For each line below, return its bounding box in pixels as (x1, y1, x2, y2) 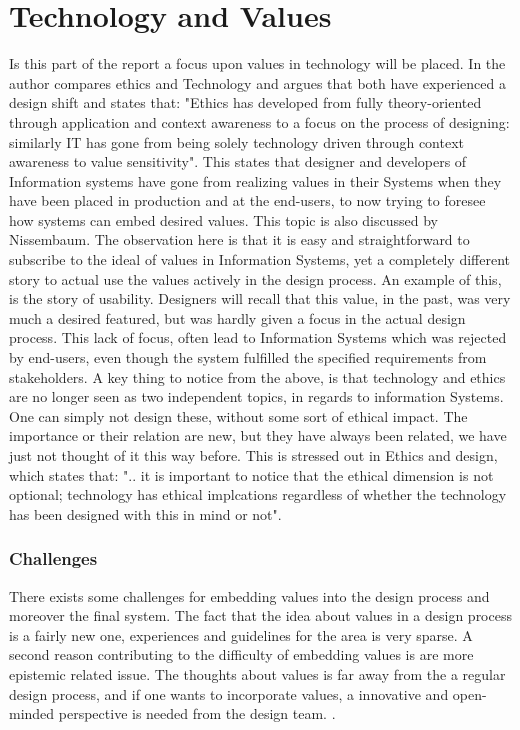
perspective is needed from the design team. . (58, 703, 336, 724)
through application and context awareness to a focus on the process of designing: (9, 111, 510, 132)
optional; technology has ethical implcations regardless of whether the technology (9, 484, 507, 505)
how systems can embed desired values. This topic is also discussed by (9, 209, 438, 230)
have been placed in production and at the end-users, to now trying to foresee (9, 190, 486, 211)
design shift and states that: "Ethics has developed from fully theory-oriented (9, 92, 482, 113)
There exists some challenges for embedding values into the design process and (9, 585, 490, 606)
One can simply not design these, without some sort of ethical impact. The (9, 405, 468, 426)
